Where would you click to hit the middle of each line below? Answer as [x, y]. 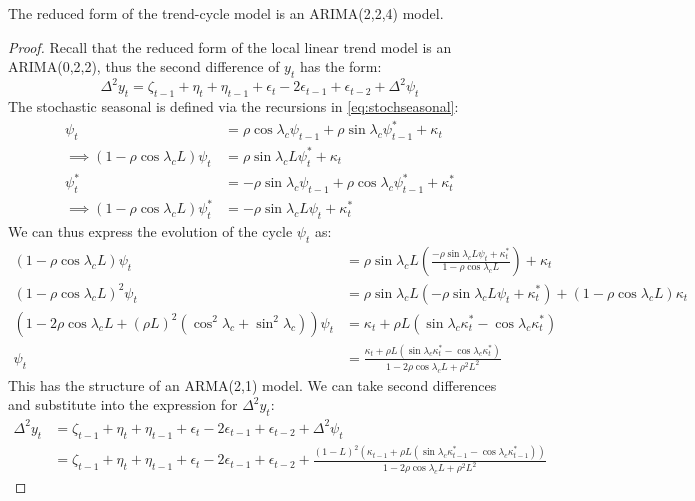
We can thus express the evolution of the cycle [150, 231]
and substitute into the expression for [123, 404]
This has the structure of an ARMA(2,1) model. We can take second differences [252, 384]
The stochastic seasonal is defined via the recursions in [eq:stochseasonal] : [233, 106]
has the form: [340, 66]
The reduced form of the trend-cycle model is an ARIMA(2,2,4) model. [226, 13]
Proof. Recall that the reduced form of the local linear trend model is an [230, 46]
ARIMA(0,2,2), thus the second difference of [144, 66]
